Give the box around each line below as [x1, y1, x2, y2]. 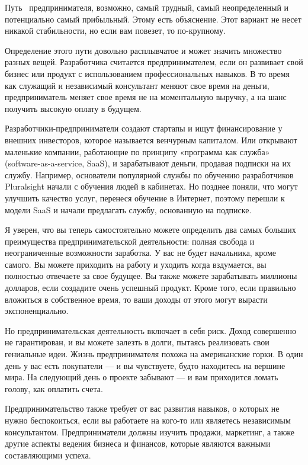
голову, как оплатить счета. [5, 382, 103, 395]
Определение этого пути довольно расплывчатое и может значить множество [5, 44, 282, 56]
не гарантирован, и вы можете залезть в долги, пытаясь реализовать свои [5, 336, 269, 348]
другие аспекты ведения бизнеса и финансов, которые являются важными [5, 437, 271, 450]
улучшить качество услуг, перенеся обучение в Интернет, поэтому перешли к [5, 191, 285, 204]
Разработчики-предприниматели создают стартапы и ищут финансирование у [5, 122, 283, 134]
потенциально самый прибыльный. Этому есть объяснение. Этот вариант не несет [5, 12, 301, 25]
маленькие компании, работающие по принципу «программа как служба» [5, 145, 270, 158]
